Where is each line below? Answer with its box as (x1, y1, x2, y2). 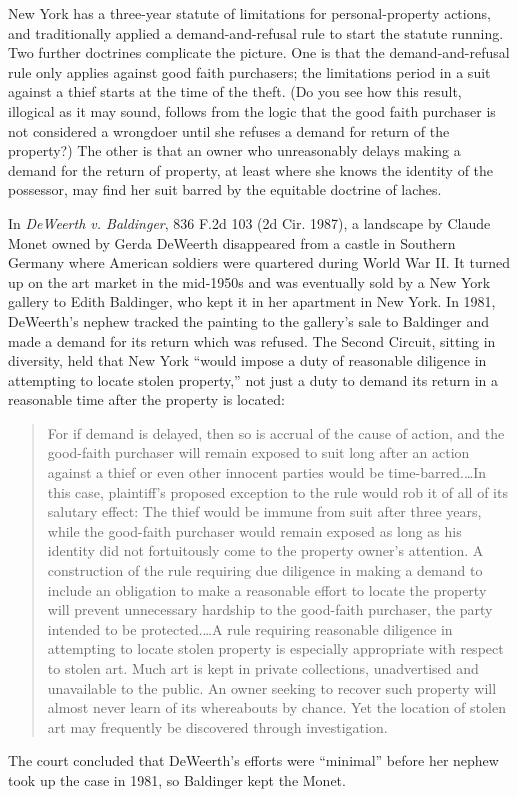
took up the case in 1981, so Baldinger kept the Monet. (8, 769, 346, 790)
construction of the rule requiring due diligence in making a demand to (47, 560, 483, 581)
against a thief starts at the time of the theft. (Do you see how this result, (8, 81, 462, 102)
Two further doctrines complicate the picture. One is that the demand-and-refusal (8, 42, 510, 63)
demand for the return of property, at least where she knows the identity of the (8, 159, 494, 180)
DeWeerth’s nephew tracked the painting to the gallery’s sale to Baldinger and (8, 310, 490, 331)
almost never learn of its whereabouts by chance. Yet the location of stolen (47, 697, 506, 718)
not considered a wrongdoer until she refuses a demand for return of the (8, 120, 450, 141)
